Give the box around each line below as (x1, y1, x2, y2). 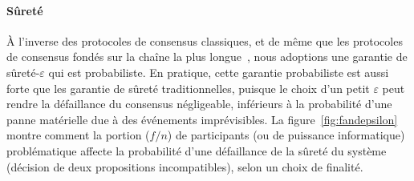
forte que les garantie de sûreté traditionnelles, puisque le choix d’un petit (6, 79, 370, 96)
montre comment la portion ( (6, 127, 150, 143)
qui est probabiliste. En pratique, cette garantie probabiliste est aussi (48, 63, 389, 80)
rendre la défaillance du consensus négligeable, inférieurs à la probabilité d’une (6, 95, 392, 112)
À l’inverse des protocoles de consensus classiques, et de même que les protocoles (6, 32, 403, 49)
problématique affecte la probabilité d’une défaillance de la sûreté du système (6, 142, 387, 159)
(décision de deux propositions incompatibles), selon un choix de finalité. (6, 158, 363, 175)
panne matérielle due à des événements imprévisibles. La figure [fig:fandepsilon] (6, 111, 398, 127)
